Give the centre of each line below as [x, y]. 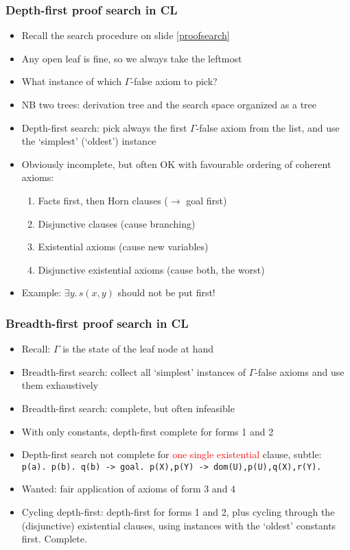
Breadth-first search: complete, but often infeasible [128, 408]
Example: [42, 292]
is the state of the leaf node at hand [138, 349]
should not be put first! [166, 292]
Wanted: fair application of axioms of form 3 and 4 [129, 489]
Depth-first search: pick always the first [104, 127]
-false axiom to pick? [174, 81]
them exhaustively [60, 385]
